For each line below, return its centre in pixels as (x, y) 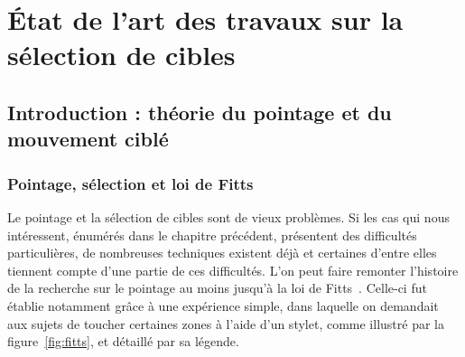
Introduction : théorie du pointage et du (200, 112)
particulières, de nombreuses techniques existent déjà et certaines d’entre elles (222, 253)
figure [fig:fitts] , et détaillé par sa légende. (123, 341)
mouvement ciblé (88, 139)
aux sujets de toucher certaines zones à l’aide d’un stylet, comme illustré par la (226, 323)
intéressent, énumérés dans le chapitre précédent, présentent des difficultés (212, 235)
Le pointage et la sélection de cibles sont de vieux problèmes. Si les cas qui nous (228, 216)
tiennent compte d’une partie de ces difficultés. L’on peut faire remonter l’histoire (233, 270)
